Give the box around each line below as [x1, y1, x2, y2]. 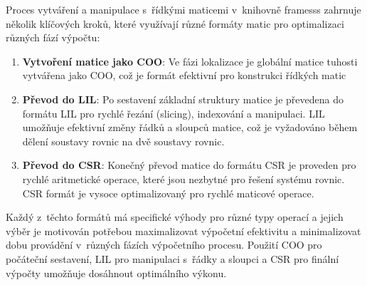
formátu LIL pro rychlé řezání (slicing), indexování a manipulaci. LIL [22, 105, 325, 120]
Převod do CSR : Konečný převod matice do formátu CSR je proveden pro [22, 157, 356, 172]
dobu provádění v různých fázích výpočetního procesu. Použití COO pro [6, 237, 322, 252]
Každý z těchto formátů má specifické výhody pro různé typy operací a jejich [6, 209, 344, 224]
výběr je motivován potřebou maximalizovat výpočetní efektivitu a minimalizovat [6, 223, 361, 238]
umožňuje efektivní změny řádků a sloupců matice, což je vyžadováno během [22, 120, 358, 135]
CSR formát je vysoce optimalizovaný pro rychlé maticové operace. [22, 185, 314, 200]
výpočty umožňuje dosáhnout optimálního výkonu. [6, 265, 227, 280]
